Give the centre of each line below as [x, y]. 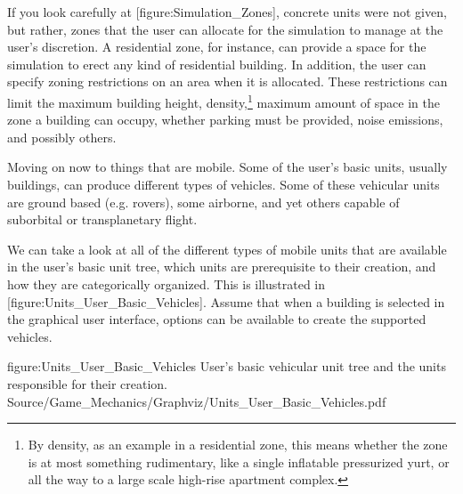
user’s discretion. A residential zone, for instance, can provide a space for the [217, 47]
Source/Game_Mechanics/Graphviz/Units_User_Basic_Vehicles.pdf [197, 401]
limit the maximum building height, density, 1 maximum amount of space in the [223, 101]
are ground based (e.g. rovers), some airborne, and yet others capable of [203, 202]
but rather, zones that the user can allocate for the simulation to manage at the [225, 29]
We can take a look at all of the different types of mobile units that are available [227, 249]
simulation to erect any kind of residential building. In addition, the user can [217, 64]
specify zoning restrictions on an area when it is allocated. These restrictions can [227, 81]
